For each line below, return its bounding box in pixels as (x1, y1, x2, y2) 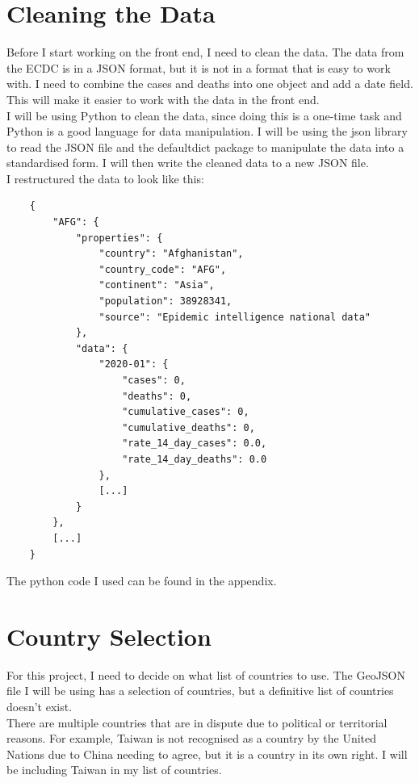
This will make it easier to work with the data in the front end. (6, 90, 320, 107)
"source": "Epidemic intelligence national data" (98, 311, 371, 323)
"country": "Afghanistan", (98, 248, 244, 260)
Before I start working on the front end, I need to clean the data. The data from (6, 44, 404, 61)
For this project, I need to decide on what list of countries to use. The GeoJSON (6, 666, 406, 683)
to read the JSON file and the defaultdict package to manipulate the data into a (6, 138, 404, 155)
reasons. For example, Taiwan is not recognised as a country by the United (6, 730, 377, 747)
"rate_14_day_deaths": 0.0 (122, 453, 267, 465)
